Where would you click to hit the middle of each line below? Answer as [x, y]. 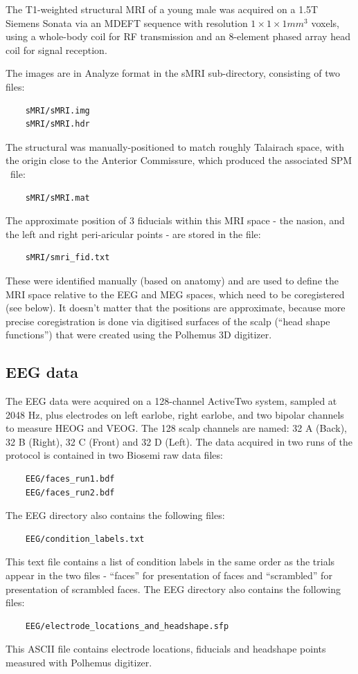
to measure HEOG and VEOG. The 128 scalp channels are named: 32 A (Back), [176, 428]
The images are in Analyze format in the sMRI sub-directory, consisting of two [173, 73]
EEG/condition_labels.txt [85, 539]
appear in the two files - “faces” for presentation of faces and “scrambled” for [169, 575]
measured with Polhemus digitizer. [79, 662]
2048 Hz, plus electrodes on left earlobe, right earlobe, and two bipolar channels [175, 414]
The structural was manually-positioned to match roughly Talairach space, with [175, 146]
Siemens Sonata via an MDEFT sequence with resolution [127, 22]
